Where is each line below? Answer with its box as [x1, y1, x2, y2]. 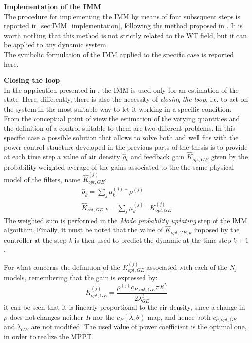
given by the [211, 152, 248, 162]
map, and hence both [147, 311, 211, 322]
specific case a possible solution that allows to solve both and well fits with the [4, 132, 239, 142]
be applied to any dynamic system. [4, 39, 108, 50]
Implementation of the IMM [4, 1, 101, 11]
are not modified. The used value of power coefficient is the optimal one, [31, 321, 247, 331]
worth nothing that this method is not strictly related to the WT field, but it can [4, 30, 247, 40]
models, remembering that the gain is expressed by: [4, 272, 158, 283]
